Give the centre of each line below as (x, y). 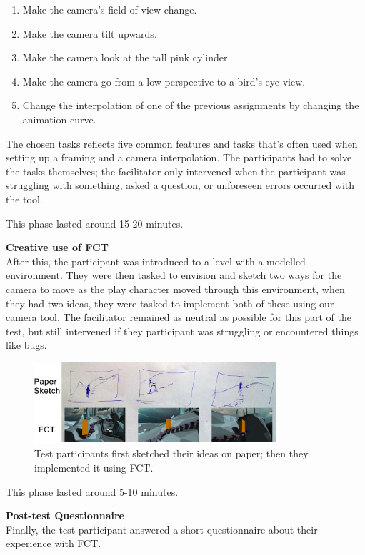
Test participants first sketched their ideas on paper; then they (171, 453)
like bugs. (26, 345)
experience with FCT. (54, 543)
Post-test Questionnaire (65, 515)
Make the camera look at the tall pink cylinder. (126, 57)
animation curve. (59, 119)
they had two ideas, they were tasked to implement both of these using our (170, 303)
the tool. (24, 199)
